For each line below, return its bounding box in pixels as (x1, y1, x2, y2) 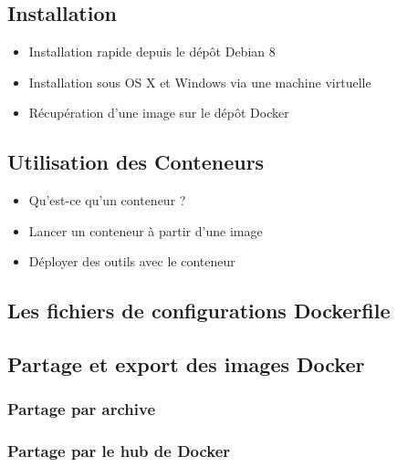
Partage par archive (7, 398, 156, 420)
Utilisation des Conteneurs (7, 148, 265, 176)
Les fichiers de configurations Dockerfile (7, 296, 391, 325)
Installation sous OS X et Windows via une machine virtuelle (28, 72, 371, 91)
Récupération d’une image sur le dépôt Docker (28, 103, 289, 122)
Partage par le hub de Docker (7, 440, 231, 462)
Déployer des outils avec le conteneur (28, 252, 235, 271)
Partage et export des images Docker (7, 350, 365, 379)
